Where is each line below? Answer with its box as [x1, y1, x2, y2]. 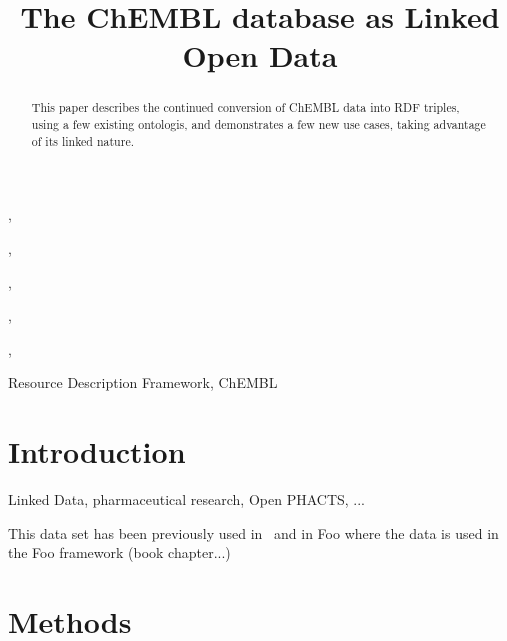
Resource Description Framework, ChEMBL [8, 372, 278, 393]
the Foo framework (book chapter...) [8, 542, 231, 563]
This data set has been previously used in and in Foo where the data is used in [8, 522, 499, 543]
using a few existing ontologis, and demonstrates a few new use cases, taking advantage [31, 116, 486, 133]
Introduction [8, 431, 186, 472]
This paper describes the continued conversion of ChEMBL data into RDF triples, [31, 99, 460, 116]
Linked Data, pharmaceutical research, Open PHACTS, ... [8, 489, 366, 510]
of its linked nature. [31, 132, 134, 149]
